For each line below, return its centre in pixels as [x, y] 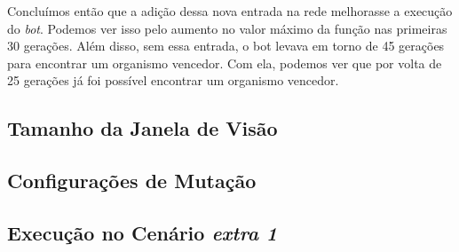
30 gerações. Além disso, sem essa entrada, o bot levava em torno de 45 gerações [226, 46]
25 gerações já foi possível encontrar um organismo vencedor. [173, 80]
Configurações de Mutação [132, 181]
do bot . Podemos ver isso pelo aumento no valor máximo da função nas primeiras [227, 28]
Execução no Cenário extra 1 [142, 232]
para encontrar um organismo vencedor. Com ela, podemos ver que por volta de [225, 63]
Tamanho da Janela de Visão [142, 128]
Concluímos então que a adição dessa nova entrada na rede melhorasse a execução [230, 11]
